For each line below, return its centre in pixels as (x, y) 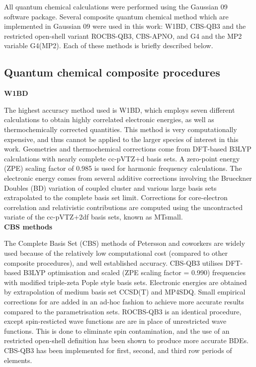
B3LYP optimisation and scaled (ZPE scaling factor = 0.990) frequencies (134, 272)
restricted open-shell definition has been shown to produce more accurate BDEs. (126, 340)
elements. (18, 360)
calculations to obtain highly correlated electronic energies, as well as (109, 119)
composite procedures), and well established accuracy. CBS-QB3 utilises (114, 262)
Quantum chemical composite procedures (112, 72)
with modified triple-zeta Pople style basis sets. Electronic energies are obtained (126, 282)
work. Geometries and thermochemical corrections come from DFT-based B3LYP (128, 149)
